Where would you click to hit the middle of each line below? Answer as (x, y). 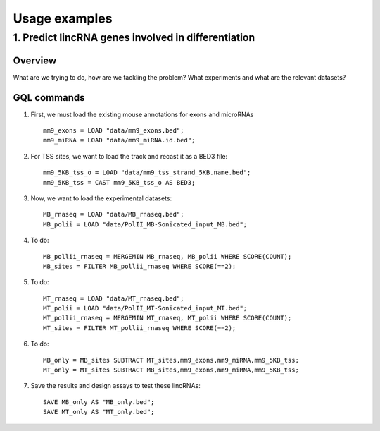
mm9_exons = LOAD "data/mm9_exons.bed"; (114, 131)
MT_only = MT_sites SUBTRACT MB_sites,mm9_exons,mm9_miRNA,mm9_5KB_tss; (171, 370)
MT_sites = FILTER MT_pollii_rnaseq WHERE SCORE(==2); (140, 328)
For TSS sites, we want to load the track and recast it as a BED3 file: (129, 156)
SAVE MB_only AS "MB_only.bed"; (99, 402)
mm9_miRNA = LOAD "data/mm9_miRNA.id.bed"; (119, 140)
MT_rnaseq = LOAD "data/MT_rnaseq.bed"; (114, 298)
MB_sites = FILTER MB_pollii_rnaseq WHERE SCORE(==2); (140, 266)
